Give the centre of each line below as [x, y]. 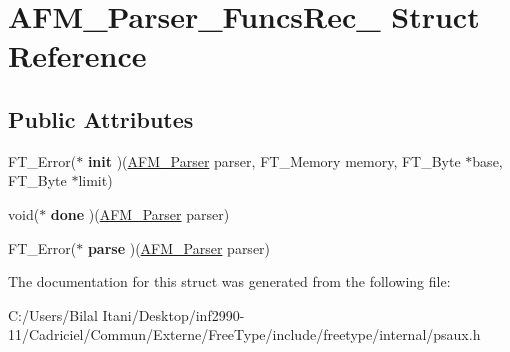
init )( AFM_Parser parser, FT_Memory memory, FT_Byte [274, 160]
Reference [77, 55]
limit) [95, 180]
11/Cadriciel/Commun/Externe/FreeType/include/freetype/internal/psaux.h [244, 334]
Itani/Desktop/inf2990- [173, 314]
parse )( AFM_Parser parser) [179, 247]
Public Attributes [101, 118]
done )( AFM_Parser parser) [140, 213]
